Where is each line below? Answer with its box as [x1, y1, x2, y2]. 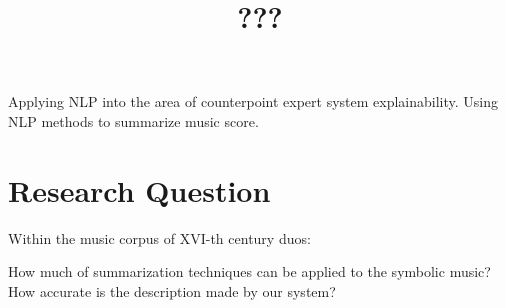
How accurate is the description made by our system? [8, 280, 336, 301]
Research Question [8, 169, 271, 210]
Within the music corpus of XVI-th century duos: [8, 227, 311, 248]
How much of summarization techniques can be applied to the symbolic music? [8, 261, 491, 282]
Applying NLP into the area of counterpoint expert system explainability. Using [8, 91, 499, 112]
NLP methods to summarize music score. [8, 110, 259, 131]
